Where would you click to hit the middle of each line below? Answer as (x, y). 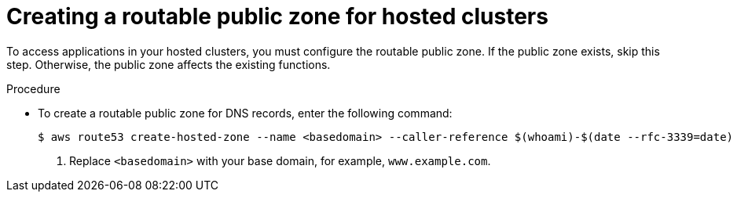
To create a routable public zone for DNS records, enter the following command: (245, 113)
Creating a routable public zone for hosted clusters (277, 16)
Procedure (33, 88)
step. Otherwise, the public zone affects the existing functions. (169, 64)
